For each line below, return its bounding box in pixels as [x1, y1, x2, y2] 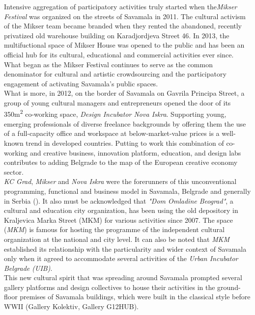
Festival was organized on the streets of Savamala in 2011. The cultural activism [4, 11, 246, 21]
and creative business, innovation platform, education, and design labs [29, 147, 241, 157]
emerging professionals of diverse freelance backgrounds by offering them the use [4, 118, 246, 129]
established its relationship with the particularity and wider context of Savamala [4, 243, 247, 254]
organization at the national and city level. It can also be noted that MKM [4, 234, 230, 244]
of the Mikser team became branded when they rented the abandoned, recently [4, 21, 242, 31]
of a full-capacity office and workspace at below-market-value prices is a [4, 128, 220, 138]
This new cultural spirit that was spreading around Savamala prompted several [4, 272, 242, 283]
